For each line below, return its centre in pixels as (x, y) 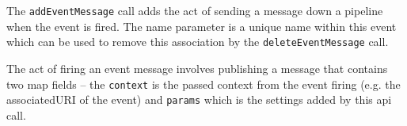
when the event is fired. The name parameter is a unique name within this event (202, 26)
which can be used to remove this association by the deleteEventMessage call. (198, 42)
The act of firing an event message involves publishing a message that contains (197, 68)
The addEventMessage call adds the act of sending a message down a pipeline (195, 10)
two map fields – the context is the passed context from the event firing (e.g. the (203, 84)
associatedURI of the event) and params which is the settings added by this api (199, 99)
